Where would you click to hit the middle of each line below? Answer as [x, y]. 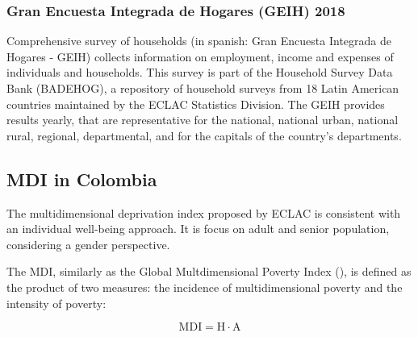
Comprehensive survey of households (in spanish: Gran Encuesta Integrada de [199, 41]
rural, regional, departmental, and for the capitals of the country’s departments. [204, 135]
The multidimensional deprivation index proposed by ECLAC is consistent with [204, 212]
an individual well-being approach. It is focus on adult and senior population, [198, 229]
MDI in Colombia [82, 179]
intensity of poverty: [56, 303]
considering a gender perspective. [88, 244]
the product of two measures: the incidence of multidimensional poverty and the [205, 287]
